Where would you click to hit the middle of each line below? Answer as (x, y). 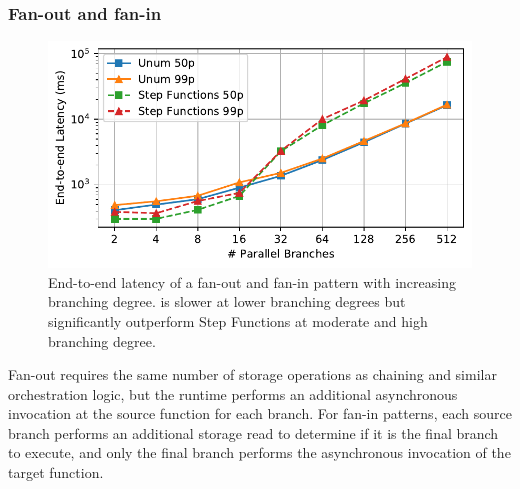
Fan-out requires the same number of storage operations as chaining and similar (252, 374)
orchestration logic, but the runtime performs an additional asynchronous (233, 393)
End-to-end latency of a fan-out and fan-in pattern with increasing (252, 281)
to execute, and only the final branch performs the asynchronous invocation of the (259, 452)
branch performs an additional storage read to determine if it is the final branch (253, 432)
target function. (56, 472)
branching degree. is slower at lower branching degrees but (227, 301)
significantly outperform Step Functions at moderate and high (238, 320)
